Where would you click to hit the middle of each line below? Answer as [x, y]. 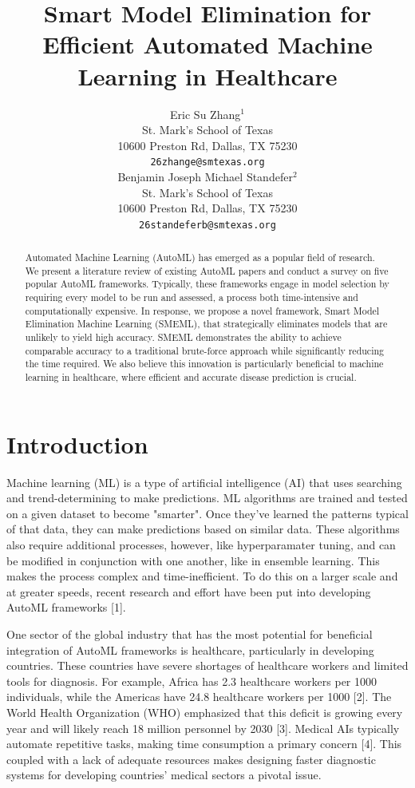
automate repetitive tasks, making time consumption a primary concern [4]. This [204, 744]
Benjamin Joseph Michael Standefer [205, 176]
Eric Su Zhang [206, 114]
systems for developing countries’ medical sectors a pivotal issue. [164, 775]
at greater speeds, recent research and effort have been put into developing [189, 591]
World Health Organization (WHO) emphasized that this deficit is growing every [205, 712]
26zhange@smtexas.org [207, 162]
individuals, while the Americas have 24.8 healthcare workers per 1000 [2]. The [199, 697]
